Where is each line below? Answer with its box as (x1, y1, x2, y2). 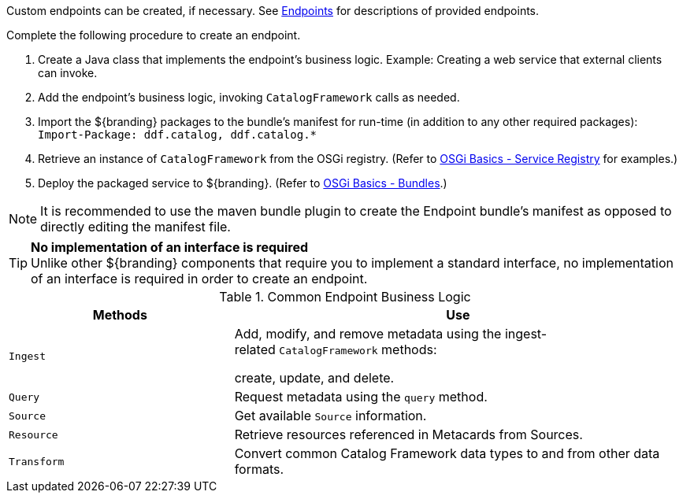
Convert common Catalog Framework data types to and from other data (234, 445, 660, 461)
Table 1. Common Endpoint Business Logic (219, 289, 471, 305)
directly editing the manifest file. (40, 219, 231, 235)
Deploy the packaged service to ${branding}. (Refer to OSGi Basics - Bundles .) (38, 176, 447, 190)
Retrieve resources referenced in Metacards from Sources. (234, 427, 583, 442)
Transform (9, 455, 65, 468)
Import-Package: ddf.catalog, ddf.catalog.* (38, 128, 317, 141)
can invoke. (38, 66, 98, 79)
